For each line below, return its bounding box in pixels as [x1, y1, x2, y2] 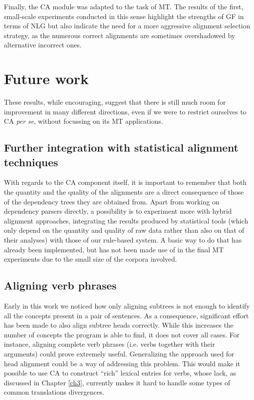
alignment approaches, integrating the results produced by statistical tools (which [4, 215, 248, 225]
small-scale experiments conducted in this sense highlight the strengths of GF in [4, 11, 244, 21]
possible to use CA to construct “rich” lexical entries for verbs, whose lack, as [4, 368, 236, 378]
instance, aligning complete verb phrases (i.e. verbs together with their [4, 339, 215, 349]
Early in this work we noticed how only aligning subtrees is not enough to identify [4, 301, 250, 311]
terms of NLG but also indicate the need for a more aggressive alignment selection [4, 21, 250, 31]
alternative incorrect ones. [4, 40, 82, 50]
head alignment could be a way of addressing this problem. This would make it [4, 358, 240, 368]
